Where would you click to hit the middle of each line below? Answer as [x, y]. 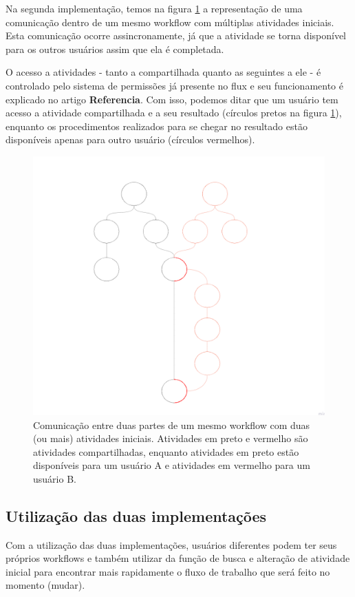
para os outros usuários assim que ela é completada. [115, 49]
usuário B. [55, 478]
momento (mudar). [45, 585]
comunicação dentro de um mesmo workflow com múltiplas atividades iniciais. [170, 22]
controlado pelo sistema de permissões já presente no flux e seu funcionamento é [174, 85]
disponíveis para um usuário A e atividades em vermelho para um [172, 465]
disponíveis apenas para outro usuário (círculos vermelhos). [130, 139]
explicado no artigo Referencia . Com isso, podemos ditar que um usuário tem [172, 99]
